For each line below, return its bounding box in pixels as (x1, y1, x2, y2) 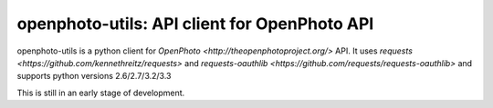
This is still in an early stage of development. (16, 87, 185, 98)
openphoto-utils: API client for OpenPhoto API (16, 14, 374, 34)
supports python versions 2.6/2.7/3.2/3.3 (16, 71, 172, 82)
